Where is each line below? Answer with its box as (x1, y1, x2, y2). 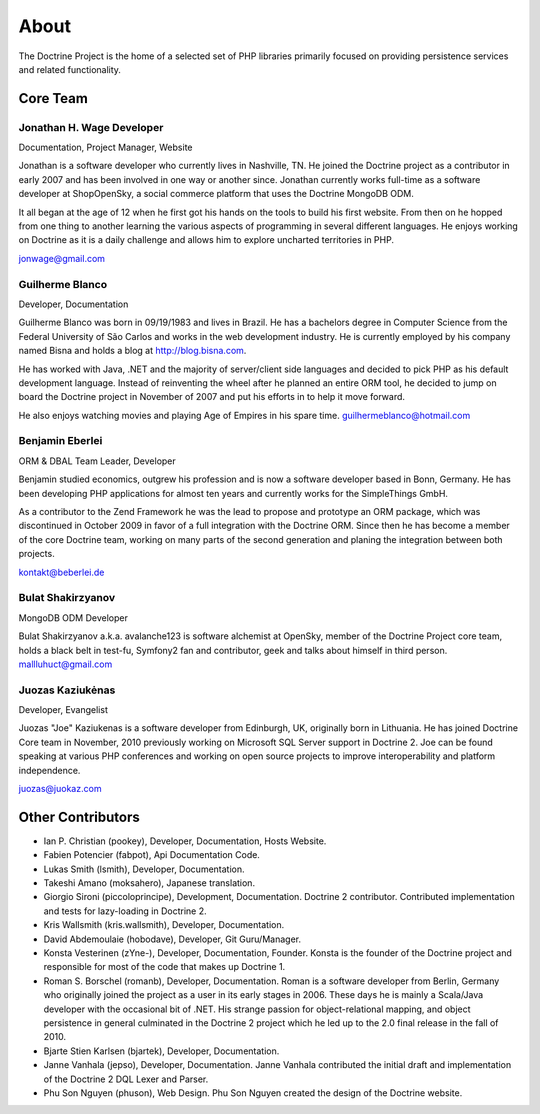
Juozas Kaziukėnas (18, 683, 116, 697)
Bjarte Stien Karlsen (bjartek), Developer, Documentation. (43, 1045, 280, 1057)
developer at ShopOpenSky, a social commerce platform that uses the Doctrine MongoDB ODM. (18, 188, 415, 200)
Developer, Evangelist (18, 704, 109, 716)
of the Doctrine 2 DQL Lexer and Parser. (43, 1073, 209, 1085)
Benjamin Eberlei (18, 434, 103, 448)
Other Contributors (18, 808, 140, 825)
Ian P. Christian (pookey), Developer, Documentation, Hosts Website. (43, 835, 327, 847)
